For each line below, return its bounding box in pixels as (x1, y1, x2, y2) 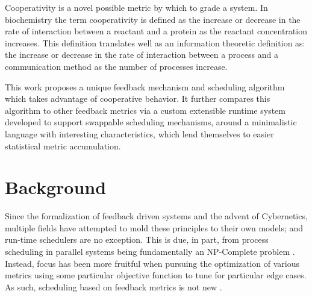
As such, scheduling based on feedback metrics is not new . (5, 280, 222, 293)
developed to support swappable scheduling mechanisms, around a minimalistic (5, 116, 297, 128)
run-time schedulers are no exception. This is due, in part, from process (5, 233, 269, 246)
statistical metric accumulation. (5, 139, 121, 152)
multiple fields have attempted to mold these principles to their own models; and (5, 221, 304, 234)
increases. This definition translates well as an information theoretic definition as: (5, 36, 305, 49)
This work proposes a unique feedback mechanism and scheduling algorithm (5, 80, 285, 93)
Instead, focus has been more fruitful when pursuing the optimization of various (5, 257, 300, 269)
